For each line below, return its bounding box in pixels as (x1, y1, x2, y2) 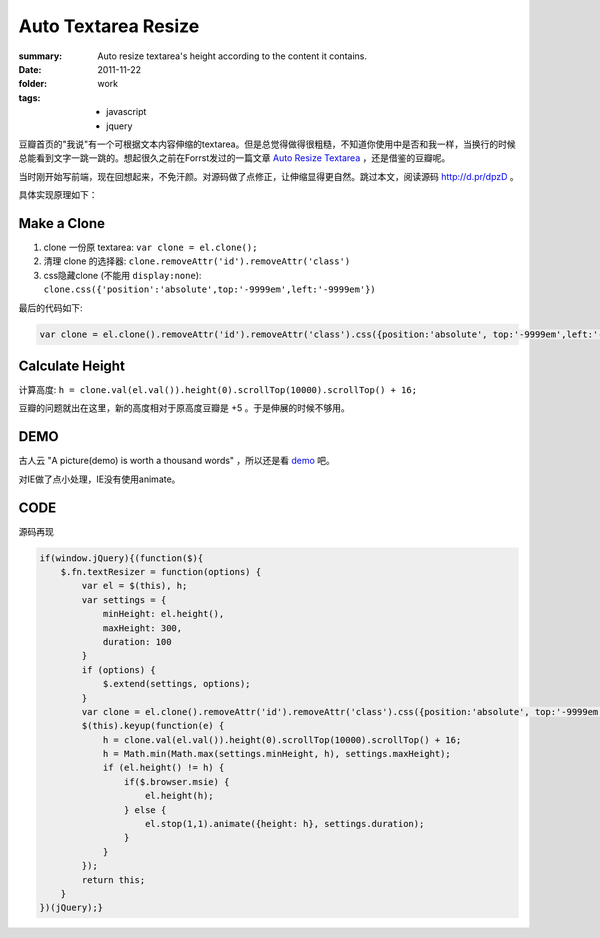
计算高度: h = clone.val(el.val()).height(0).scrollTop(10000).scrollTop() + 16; (18, 384, 418, 396)
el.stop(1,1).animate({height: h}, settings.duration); (145, 818, 425, 830)
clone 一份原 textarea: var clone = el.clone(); (43, 241, 258, 253)
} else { (123, 804, 167, 815)
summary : (18, 50, 63, 62)
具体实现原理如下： (18, 189, 98, 201)
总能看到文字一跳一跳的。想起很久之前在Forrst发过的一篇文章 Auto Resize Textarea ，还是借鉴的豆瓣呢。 (18, 152, 451, 164)
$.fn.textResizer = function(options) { (60, 566, 262, 577)
